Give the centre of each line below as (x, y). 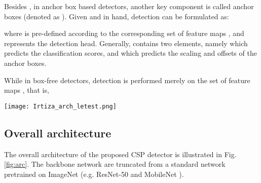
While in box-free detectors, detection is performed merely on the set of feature (127, 80)
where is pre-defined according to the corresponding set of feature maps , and (124, 33)
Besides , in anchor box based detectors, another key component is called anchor (129, 6)
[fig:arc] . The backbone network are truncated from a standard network (115, 164)
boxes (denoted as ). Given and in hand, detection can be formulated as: (117, 16)
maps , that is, (27, 90)
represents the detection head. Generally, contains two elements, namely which (126, 43)
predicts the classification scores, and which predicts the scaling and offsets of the (130, 53)
